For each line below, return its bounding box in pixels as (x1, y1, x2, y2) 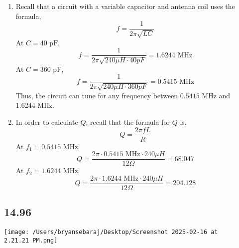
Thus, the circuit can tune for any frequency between (15, 90, 178, 100)
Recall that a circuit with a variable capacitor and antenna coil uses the (15, 1, 235, 11)
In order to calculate (15, 116, 78, 127)
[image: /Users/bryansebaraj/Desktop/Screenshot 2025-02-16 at (4, 229, 218, 236)
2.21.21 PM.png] (4, 237, 58, 244)
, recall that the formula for (86, 116, 170, 127)
